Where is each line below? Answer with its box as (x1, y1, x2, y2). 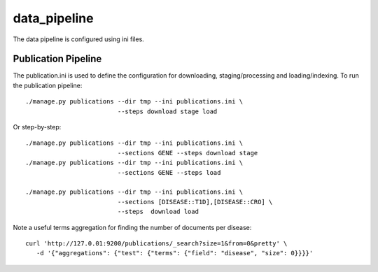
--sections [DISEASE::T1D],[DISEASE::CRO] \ (117, 198, 273, 206)
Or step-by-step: (13, 123, 62, 131)
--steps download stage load (117, 107, 218, 115)
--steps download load (117, 208, 199, 216)
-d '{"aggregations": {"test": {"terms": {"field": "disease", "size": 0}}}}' (36, 249, 314, 257)
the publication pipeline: (13, 81, 83, 90)
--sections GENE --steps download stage (117, 149, 258, 157)
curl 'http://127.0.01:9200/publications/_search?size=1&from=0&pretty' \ (25, 239, 288, 248)
